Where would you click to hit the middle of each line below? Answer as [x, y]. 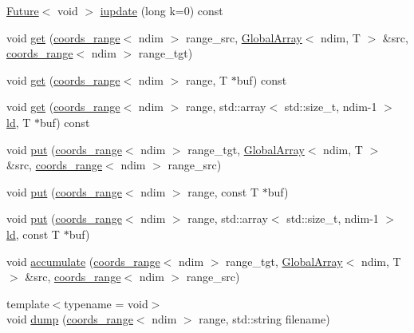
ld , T [19, 122]
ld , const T [33, 234]
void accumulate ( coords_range [83, 261]
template [28, 303]
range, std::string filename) [264, 319]
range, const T [223, 191]
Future [23, 10]
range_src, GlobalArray [244, 37]
